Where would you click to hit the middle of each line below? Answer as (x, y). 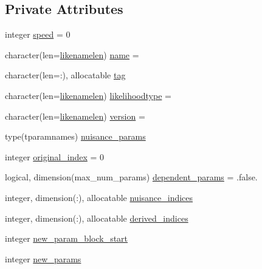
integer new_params (43, 258)
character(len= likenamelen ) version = (75, 116)
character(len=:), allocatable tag (65, 75)
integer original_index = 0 (55, 156)
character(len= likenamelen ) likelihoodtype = (88, 95)
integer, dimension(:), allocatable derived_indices (97, 218)
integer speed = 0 (38, 34)
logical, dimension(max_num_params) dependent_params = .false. (131, 177)
